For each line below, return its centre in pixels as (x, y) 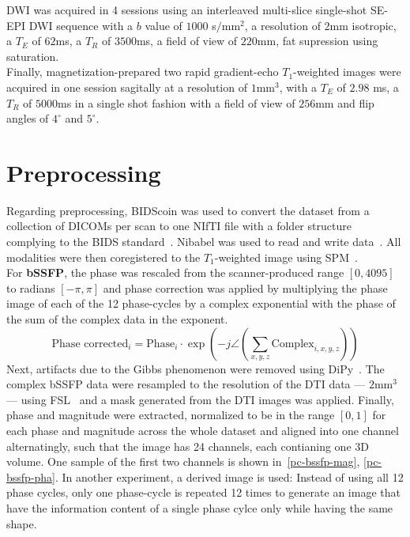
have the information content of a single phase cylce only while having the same (200, 507)
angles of (28, 118)
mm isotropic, (363, 25)
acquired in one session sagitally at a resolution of (127, 87)
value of (164, 25)
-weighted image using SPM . (286, 257)
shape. (22, 523)
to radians (31, 287)
